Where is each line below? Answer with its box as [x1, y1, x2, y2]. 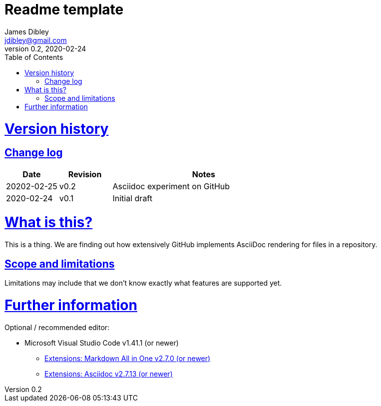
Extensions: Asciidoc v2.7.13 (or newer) [44, 369, 173, 378]
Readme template [4, 1, 124, 18]
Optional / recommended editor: [4, 323, 110, 332]
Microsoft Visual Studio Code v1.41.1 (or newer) [24, 338, 179, 347]
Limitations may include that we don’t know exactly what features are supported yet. [4, 279, 282, 288]
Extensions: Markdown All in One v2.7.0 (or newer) [44, 354, 211, 363]
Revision [68, 169, 102, 179]
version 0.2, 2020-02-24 [4, 44, 86, 53]
